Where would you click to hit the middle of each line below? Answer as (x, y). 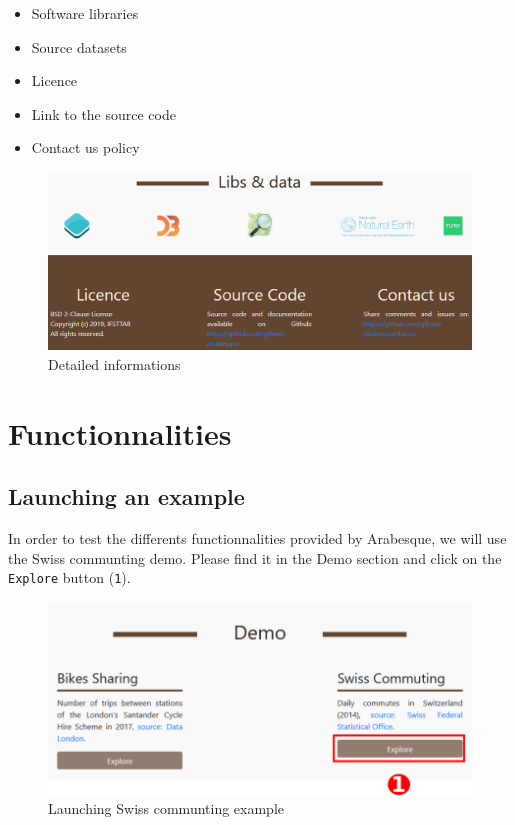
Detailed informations (114, 364)
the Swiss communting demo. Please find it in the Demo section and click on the (255, 557)
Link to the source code (103, 113)
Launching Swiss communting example (166, 808)
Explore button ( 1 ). (69, 577)
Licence (54, 80)
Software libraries (85, 13)
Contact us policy (85, 147)
